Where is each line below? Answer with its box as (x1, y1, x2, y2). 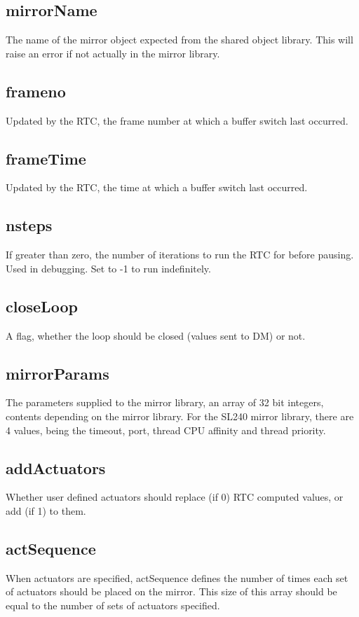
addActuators (6, 457, 106, 478)
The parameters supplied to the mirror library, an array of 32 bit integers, (6, 395, 324, 410)
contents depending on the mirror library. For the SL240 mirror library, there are (6, 408, 354, 423)
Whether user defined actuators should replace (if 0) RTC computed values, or (6, 490, 344, 504)
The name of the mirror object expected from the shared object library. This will (6, 32, 353, 47)
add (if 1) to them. (6, 503, 86, 518)
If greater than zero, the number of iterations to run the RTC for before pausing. (6, 247, 354, 262)
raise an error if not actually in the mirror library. (6, 46, 220, 60)
